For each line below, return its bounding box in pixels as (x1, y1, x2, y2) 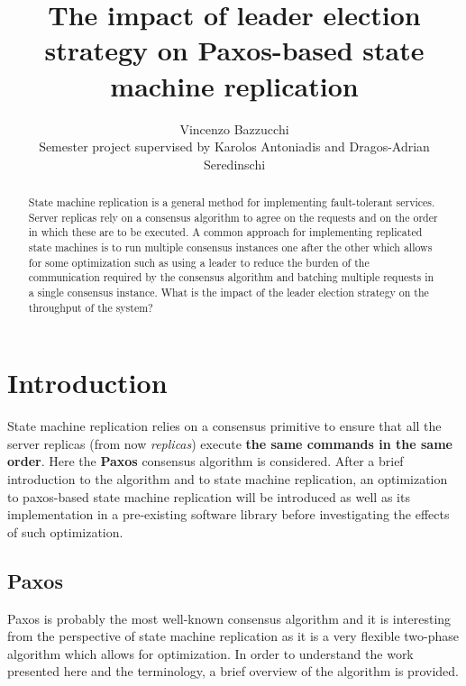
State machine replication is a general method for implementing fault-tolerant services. (28, 195, 435, 210)
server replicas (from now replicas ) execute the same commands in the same (7, 434, 452, 453)
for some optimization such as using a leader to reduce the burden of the (28, 254, 370, 270)
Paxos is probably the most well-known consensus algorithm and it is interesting (7, 608, 452, 627)
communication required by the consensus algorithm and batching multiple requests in (28, 270, 434, 285)
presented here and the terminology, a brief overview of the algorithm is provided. (7, 662, 459, 681)
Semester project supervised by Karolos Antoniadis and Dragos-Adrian (39, 137, 430, 156)
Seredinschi (203, 154, 266, 173)
